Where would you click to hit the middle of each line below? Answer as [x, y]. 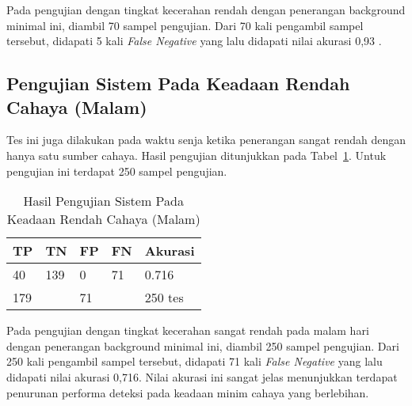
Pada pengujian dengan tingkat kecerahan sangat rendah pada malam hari [188, 330]
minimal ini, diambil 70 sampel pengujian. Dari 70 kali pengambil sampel [185, 25]
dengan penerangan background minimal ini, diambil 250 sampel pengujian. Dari [203, 345]
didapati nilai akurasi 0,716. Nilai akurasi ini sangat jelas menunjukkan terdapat [202, 376]
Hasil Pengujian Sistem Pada [103, 201]
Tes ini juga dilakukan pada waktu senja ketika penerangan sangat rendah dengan [206, 140]
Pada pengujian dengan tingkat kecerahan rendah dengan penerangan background [206, 9]
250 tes [164, 298]
